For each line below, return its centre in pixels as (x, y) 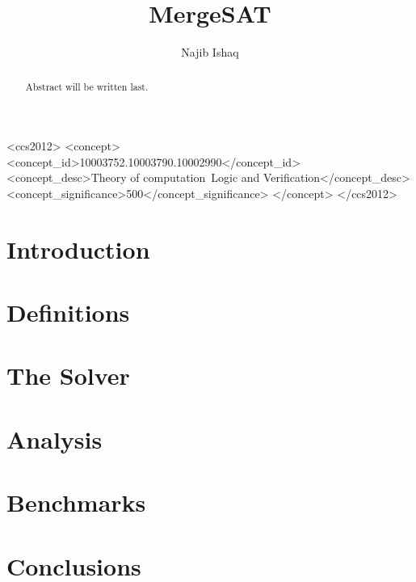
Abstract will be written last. (87, 86)
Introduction (78, 249)
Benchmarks (76, 502)
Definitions (68, 312)
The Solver (68, 375)
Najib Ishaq (210, 52)
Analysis (55, 439)
